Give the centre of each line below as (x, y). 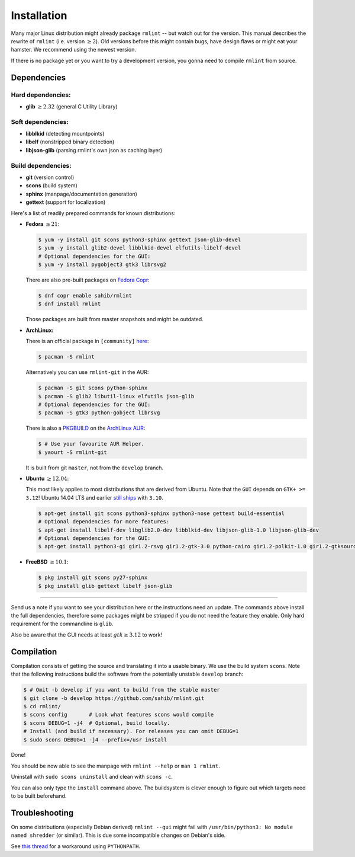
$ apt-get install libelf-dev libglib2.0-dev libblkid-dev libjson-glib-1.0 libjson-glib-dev (179, 530)
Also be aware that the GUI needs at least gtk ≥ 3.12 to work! (87, 635)
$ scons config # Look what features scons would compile (119, 715)
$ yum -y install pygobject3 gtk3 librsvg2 (102, 265)
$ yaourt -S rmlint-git (73, 452)
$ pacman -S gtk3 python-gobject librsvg (99, 413)
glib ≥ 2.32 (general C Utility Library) (72, 106)
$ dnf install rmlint (70, 304)
